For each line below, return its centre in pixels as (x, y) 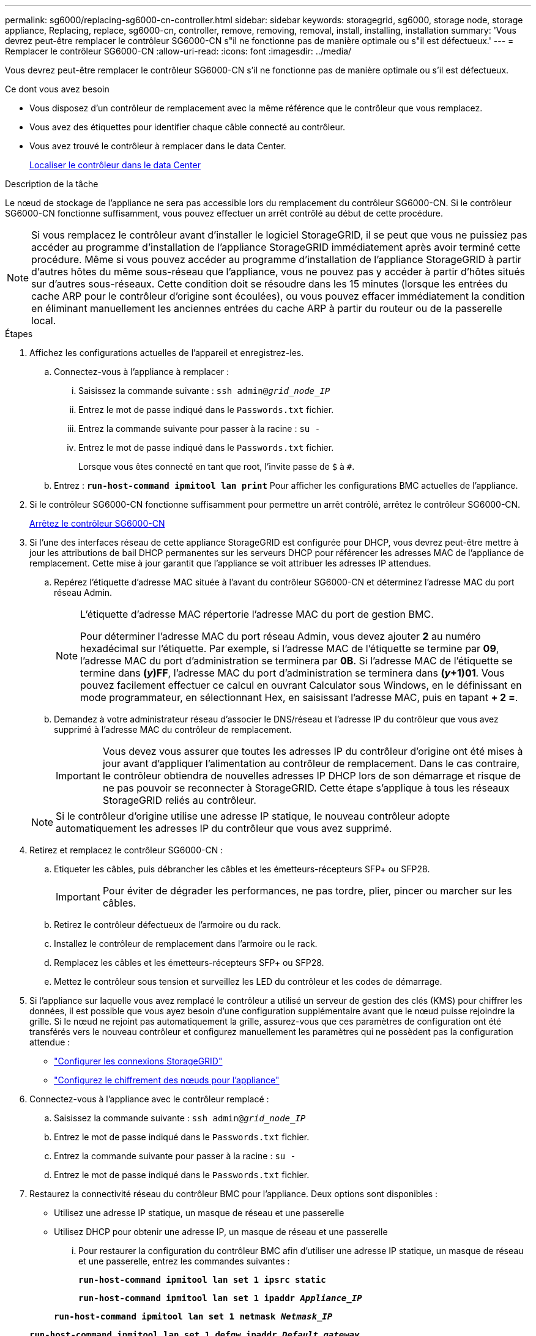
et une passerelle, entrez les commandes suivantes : (184, 1261)
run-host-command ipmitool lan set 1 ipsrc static (202, 1280)
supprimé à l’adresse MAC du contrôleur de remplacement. (173, 729)
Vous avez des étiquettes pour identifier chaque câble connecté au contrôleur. (188, 127)
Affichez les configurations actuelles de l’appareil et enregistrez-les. (167, 353)
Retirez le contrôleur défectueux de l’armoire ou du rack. (168, 925)
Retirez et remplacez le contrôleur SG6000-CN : (126, 850)
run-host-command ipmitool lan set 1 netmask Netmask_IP (193, 1316)
